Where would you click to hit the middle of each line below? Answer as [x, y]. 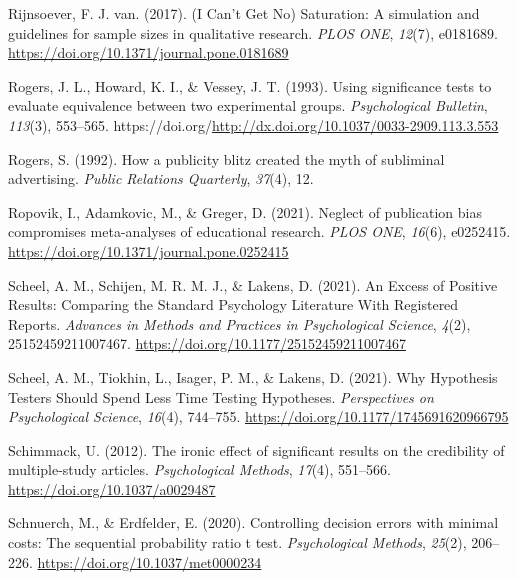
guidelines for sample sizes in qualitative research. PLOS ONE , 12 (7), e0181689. [253, 32]
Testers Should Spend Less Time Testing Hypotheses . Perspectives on [221, 396]
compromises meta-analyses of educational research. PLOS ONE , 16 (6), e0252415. [259, 231]
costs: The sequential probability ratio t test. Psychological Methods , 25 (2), [237, 542]
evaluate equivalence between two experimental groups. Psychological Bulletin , [248, 105]
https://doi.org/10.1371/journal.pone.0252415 [148, 250]
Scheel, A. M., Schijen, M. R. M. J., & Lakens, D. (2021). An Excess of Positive [253, 284]
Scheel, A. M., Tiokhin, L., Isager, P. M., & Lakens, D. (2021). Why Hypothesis [253, 376]
